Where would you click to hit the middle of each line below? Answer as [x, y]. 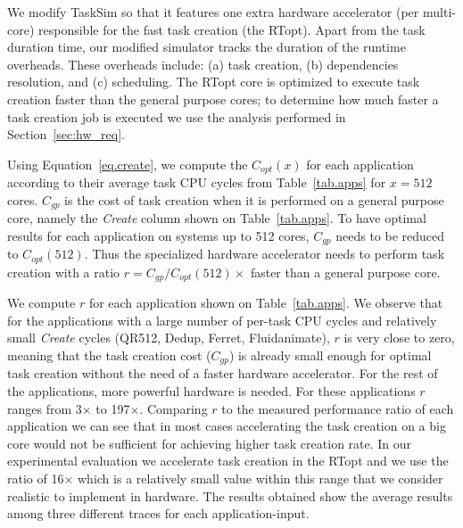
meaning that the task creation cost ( [109, 355]
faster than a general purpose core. [345, 272]
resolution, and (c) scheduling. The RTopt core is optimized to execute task [214, 82]
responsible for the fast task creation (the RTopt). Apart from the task [232, 29]
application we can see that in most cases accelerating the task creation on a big [227, 426]
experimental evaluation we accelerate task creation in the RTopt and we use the [228, 461]
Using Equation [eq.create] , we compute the [128, 164]
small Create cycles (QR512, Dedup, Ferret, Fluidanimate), [169, 338]
